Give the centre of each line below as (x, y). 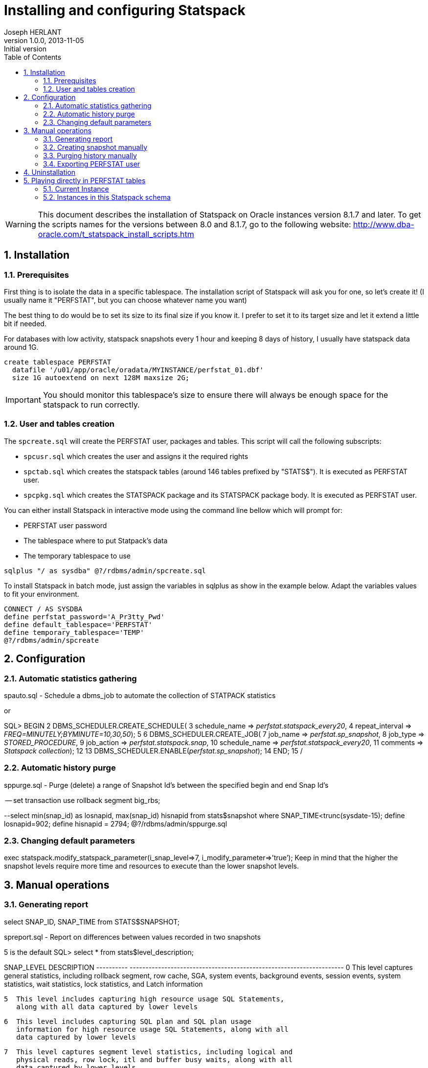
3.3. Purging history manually (90, 155)
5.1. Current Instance (76, 189)
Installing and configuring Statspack (125, 10)
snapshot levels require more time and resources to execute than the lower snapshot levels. (152, 866)
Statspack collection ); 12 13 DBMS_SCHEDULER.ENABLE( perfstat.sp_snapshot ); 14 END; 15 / (153, 751)
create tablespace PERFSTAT (58, 362)
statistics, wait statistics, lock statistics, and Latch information (103, 984)
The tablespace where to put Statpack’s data (96, 540)
